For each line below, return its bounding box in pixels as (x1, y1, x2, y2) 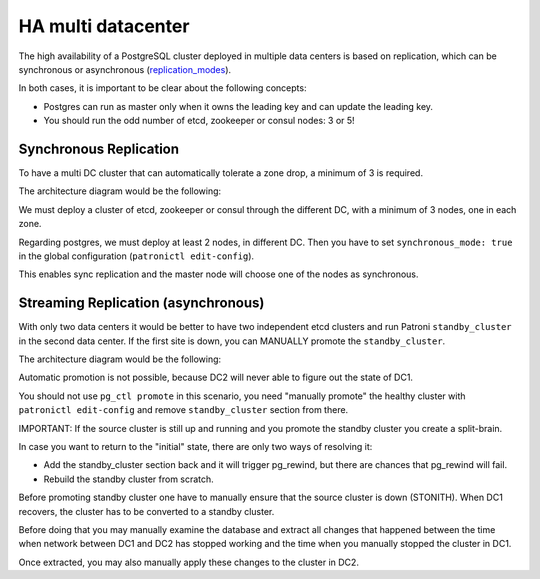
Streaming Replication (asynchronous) (18, 295, 265, 312)
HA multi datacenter (18, 15, 190, 37)
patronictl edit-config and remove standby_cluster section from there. (18, 404, 349, 416)
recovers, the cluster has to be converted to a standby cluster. (18, 505, 275, 517)
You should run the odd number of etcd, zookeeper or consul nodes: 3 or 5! (43, 115, 355, 127)
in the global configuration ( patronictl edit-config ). (18, 250, 255, 262)
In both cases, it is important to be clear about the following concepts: (18, 82, 307, 94)
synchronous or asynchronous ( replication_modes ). (18, 63, 232, 75)
